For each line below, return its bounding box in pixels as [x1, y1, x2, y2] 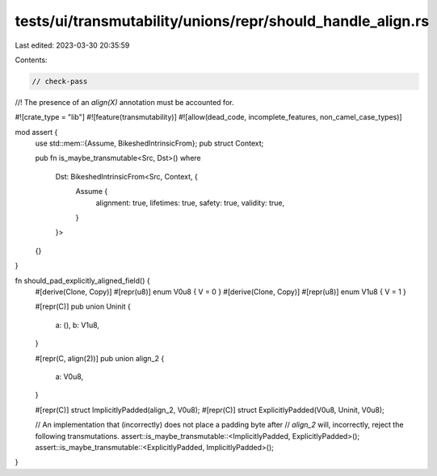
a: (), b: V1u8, [55, 320, 100, 330]
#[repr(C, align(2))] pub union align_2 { [35, 353, 165, 363]
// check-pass [32, 77, 88, 86]
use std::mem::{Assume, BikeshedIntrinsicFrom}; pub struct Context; [35, 138, 264, 149]
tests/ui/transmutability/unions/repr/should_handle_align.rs [15, 12, 430, 30]
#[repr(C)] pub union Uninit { [35, 301, 131, 311]
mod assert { [15, 127, 58, 137]
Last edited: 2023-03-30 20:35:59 [15, 40, 130, 50]
